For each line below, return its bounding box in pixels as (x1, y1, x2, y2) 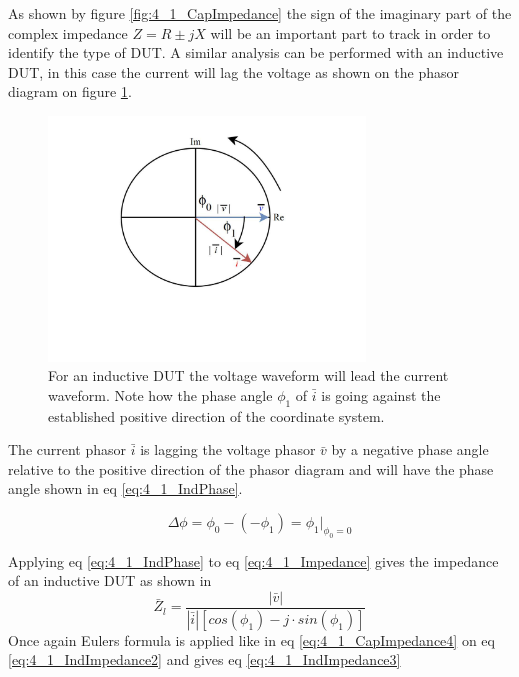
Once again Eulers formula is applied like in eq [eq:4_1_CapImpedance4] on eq (8, 629, 495, 650)
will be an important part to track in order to (210, 22, 491, 43)
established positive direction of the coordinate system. (48, 405, 385, 426)
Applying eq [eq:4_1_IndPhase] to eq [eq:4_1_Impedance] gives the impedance (8, 550, 499, 571)
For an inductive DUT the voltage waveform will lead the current (48, 365, 449, 386)
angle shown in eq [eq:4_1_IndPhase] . (8, 478, 243, 499)
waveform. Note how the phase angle (48, 384, 273, 405)
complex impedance (8, 22, 128, 43)
